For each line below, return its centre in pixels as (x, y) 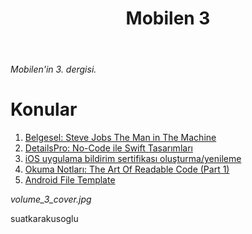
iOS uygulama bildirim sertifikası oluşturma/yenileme (133, 159)
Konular (44, 109)
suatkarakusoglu (44, 219)
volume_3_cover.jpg (51, 199)
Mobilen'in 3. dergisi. (53, 69)
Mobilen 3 (168, 18)
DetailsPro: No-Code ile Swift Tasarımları (108, 148)
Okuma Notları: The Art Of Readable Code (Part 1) (127, 169)
